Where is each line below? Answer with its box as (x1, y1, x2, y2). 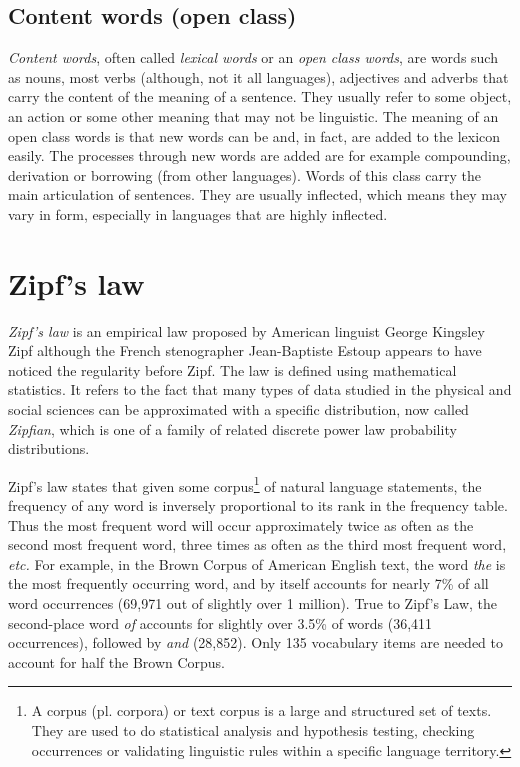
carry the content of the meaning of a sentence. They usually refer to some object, (8, 86, 512, 107)
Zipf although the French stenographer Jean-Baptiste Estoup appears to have (8, 340, 482, 361)
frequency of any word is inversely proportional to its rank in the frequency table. (8, 495, 508, 516)
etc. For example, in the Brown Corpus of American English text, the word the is (8, 553, 506, 574)
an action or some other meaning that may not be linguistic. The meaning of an (8, 105, 499, 126)
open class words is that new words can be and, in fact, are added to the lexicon (8, 125, 501, 146)
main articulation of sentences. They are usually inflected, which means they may (8, 184, 507, 205)
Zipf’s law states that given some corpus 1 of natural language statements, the (8, 472, 482, 496)
